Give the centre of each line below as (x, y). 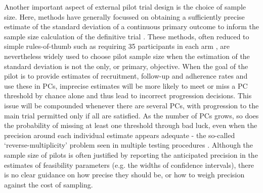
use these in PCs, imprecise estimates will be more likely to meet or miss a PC (126, 85)
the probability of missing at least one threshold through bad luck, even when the (131, 125)
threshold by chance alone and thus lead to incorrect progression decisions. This (128, 95)
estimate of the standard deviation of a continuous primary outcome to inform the (132, 26)
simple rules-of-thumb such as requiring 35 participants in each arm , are (117, 46)
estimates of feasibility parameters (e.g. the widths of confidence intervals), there (129, 165)
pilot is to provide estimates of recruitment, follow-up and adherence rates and (126, 76)
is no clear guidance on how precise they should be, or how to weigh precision (124, 175)
